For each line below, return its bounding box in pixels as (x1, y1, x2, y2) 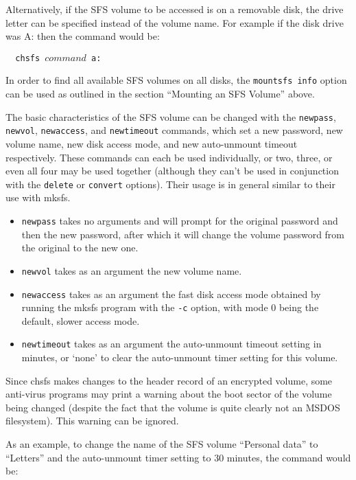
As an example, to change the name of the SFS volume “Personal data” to (5, 437, 318, 451)
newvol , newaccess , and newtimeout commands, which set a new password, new (5, 123, 343, 137)
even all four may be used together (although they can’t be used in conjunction (5, 163, 339, 178)
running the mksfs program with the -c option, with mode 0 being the (21, 300, 319, 315)
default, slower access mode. (21, 313, 140, 328)
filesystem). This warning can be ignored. (5, 413, 179, 428)
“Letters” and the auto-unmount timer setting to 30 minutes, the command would (5, 450, 351, 464)
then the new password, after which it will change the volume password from (21, 227, 345, 241)
